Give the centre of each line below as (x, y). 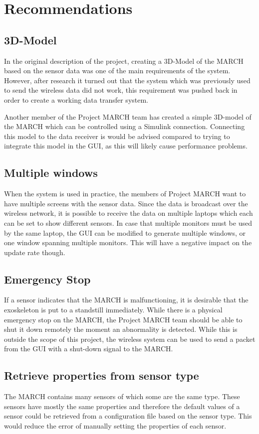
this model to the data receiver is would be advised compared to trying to (117, 136)
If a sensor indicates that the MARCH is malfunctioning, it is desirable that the (126, 300)
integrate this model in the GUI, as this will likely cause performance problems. (126, 146)
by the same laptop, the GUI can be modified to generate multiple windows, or (125, 232)
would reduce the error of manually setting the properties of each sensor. (115, 426)
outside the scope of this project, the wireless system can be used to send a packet (130, 339)
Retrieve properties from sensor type (102, 375)
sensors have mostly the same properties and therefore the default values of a (122, 406)
